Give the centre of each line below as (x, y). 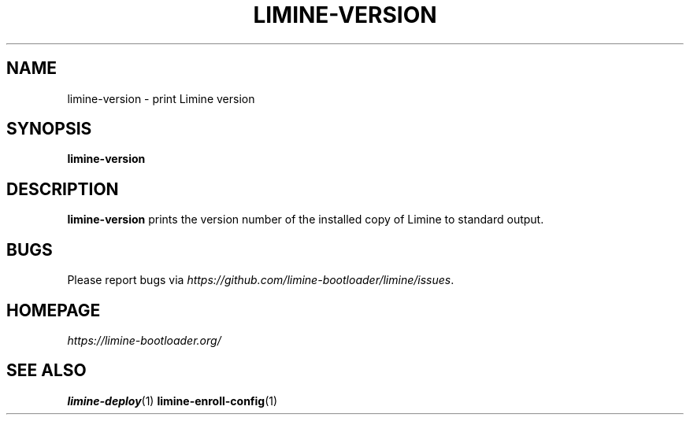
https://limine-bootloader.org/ (144, 340)
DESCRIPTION (63, 189)
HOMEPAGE (54, 310)
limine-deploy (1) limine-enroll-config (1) (172, 401)
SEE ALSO (46, 371)
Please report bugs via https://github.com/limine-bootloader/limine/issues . (261, 280)
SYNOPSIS (49, 129)
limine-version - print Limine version (161, 98)
